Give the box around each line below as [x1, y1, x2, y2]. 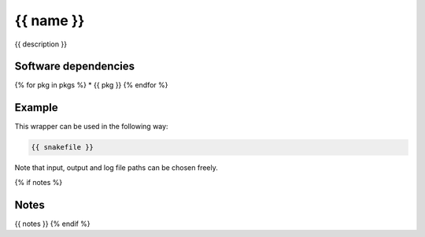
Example [14, 101, 58, 114]
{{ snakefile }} [31, 143, 94, 152]
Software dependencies [14, 60, 135, 73]
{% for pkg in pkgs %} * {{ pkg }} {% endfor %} [14, 80, 168, 90]
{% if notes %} [14, 177, 63, 187]
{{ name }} [14, 12, 85, 29]
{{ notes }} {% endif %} [14, 219, 91, 228]
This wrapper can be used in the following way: [14, 122, 168, 131]
